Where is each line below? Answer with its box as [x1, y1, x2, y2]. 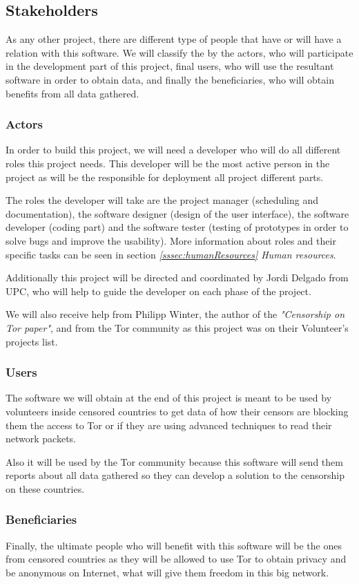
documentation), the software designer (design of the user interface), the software [6, 206, 349, 220]
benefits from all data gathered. [6, 86, 139, 100]
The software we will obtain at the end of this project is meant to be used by [6, 390, 332, 405]
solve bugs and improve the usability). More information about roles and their [6, 233, 336, 247]
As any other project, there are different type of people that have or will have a [6, 32, 342, 46]
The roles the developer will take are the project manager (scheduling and [6, 193, 318, 207]
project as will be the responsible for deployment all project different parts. [6, 169, 324, 184]
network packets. [6, 431, 76, 446]
